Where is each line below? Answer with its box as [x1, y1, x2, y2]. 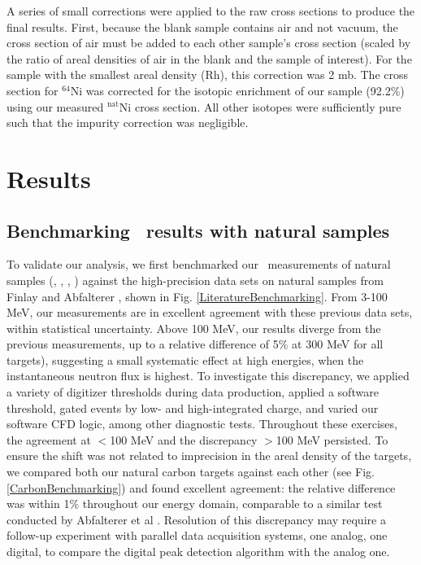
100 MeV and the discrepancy [110, 431, 258, 448]
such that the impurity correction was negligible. [7, 114, 249, 131]
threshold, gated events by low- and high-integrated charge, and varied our [7, 399, 379, 416]
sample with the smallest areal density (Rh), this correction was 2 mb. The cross [7, 66, 409, 83]
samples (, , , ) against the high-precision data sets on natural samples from [7, 271, 384, 288]
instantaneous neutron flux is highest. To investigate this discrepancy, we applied [7, 367, 410, 384]
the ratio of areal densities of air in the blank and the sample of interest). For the [7, 50, 412, 67]
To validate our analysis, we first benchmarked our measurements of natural [7, 256, 391, 273]
